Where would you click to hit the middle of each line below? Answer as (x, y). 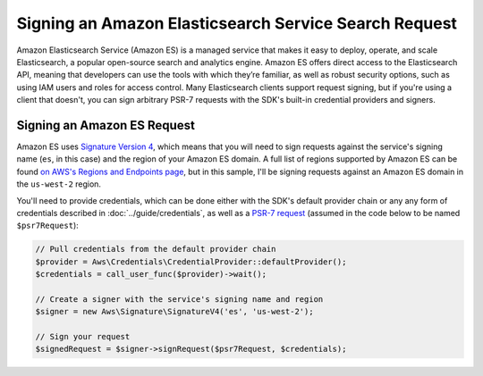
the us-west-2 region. (59, 184)
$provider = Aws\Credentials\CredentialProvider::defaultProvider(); (191, 262)
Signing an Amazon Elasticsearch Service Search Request (237, 23)
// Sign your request (83, 337)
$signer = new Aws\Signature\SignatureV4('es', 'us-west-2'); (174, 312)
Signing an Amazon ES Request (106, 125)
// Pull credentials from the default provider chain (156, 249)
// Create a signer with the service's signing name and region (179, 299)
